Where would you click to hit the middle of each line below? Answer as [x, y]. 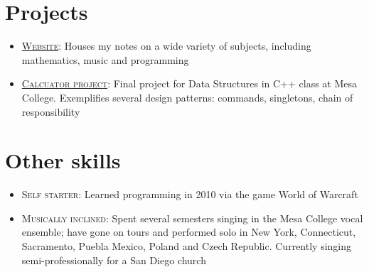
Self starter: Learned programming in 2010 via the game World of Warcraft [190, 194]
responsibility [51, 111]
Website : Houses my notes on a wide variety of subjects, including [166, 46]
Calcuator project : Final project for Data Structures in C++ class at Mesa [189, 83]
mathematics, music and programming [105, 59]
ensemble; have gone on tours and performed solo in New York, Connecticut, [189, 232]
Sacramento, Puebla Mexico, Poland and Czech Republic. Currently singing [186, 246]
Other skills [63, 160]
